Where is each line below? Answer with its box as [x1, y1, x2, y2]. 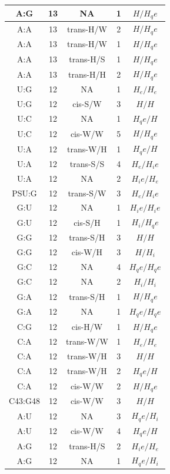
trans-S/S [69, 157, 105, 169]
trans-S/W [68, 186, 106, 199]
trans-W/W [66, 335, 108, 348]
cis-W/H [71, 245, 103, 258]
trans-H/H [68, 68, 106, 80]
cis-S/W [72, 97, 102, 109]
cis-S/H [74, 216, 101, 228]
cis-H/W [71, 320, 103, 332]
